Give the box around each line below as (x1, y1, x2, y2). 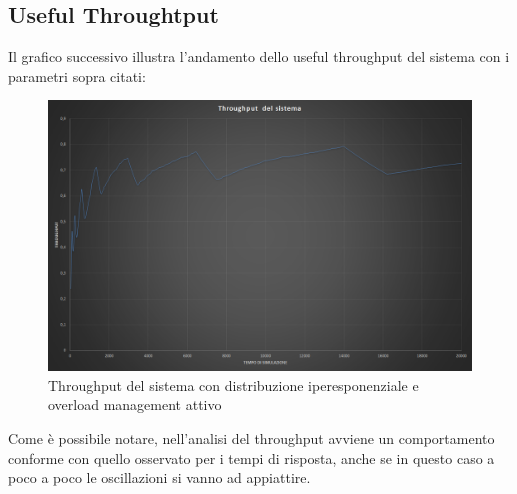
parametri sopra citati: (8, 65, 146, 86)
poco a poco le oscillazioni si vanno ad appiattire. (8, 467, 311, 488)
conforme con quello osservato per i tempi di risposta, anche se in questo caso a (8, 447, 495, 468)
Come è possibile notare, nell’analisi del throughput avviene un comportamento (8, 427, 495, 448)
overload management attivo (48, 394, 222, 415)
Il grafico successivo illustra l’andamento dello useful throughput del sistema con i (8, 46, 510, 67)
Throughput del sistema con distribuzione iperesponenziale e (48, 374, 419, 395)
